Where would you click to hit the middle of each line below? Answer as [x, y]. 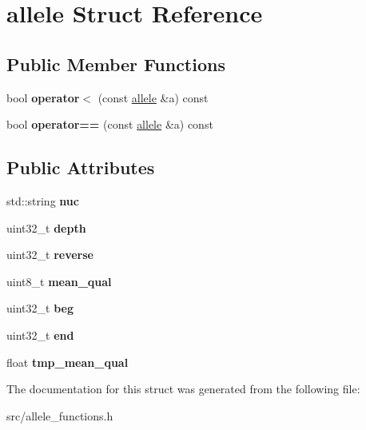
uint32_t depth [46, 227]
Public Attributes [81, 167]
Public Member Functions [116, 64]
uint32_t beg [40, 308]
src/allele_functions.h [60, 415]
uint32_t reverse [50, 255]
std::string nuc [43, 200]
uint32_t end [40, 334]
